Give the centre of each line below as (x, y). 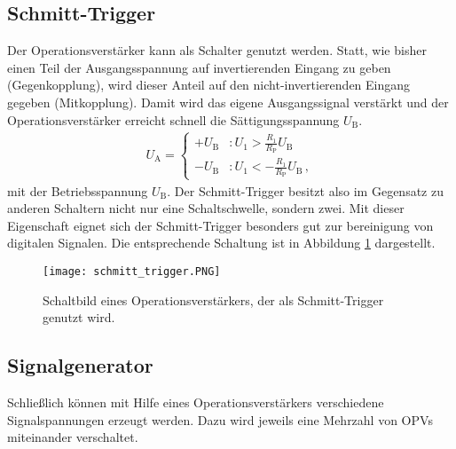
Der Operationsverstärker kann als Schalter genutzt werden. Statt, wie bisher (217, 50)
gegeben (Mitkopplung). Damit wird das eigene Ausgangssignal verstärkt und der (228, 102)
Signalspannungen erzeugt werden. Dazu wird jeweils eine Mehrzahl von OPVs (220, 419)
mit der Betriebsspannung (78, 190)
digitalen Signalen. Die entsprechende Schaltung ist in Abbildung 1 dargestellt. (221, 243)
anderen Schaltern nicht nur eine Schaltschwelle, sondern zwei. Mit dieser (206, 208)
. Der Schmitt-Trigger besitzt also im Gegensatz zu (305, 190)
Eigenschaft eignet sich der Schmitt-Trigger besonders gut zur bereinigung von (220, 225)
